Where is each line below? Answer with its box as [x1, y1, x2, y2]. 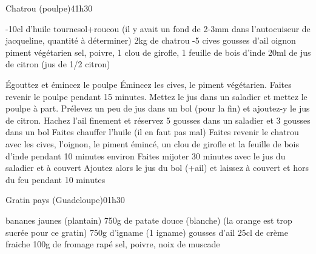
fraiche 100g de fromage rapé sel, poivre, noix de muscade [5, 238, 220, 250]
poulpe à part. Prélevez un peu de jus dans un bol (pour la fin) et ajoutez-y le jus [5, 102, 310, 115]
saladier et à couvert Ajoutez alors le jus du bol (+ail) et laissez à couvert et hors [5, 161, 309, 174]
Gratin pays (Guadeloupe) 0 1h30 [5, 193, 125, 206]
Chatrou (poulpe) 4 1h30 [5, 2, 93, 14]
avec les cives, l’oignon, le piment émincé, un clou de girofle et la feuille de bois [5, 137, 299, 150]
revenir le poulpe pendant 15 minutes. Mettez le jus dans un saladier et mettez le [5, 90, 308, 102]
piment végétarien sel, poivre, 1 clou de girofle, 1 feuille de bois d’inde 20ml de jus [5, 45, 311, 58]
